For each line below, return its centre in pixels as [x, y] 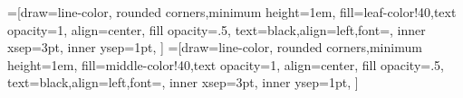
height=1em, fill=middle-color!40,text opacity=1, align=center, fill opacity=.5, [226, 64]
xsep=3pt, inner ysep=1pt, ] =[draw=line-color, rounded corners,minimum [215, 47]
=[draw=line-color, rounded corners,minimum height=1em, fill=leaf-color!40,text [232, 12]
